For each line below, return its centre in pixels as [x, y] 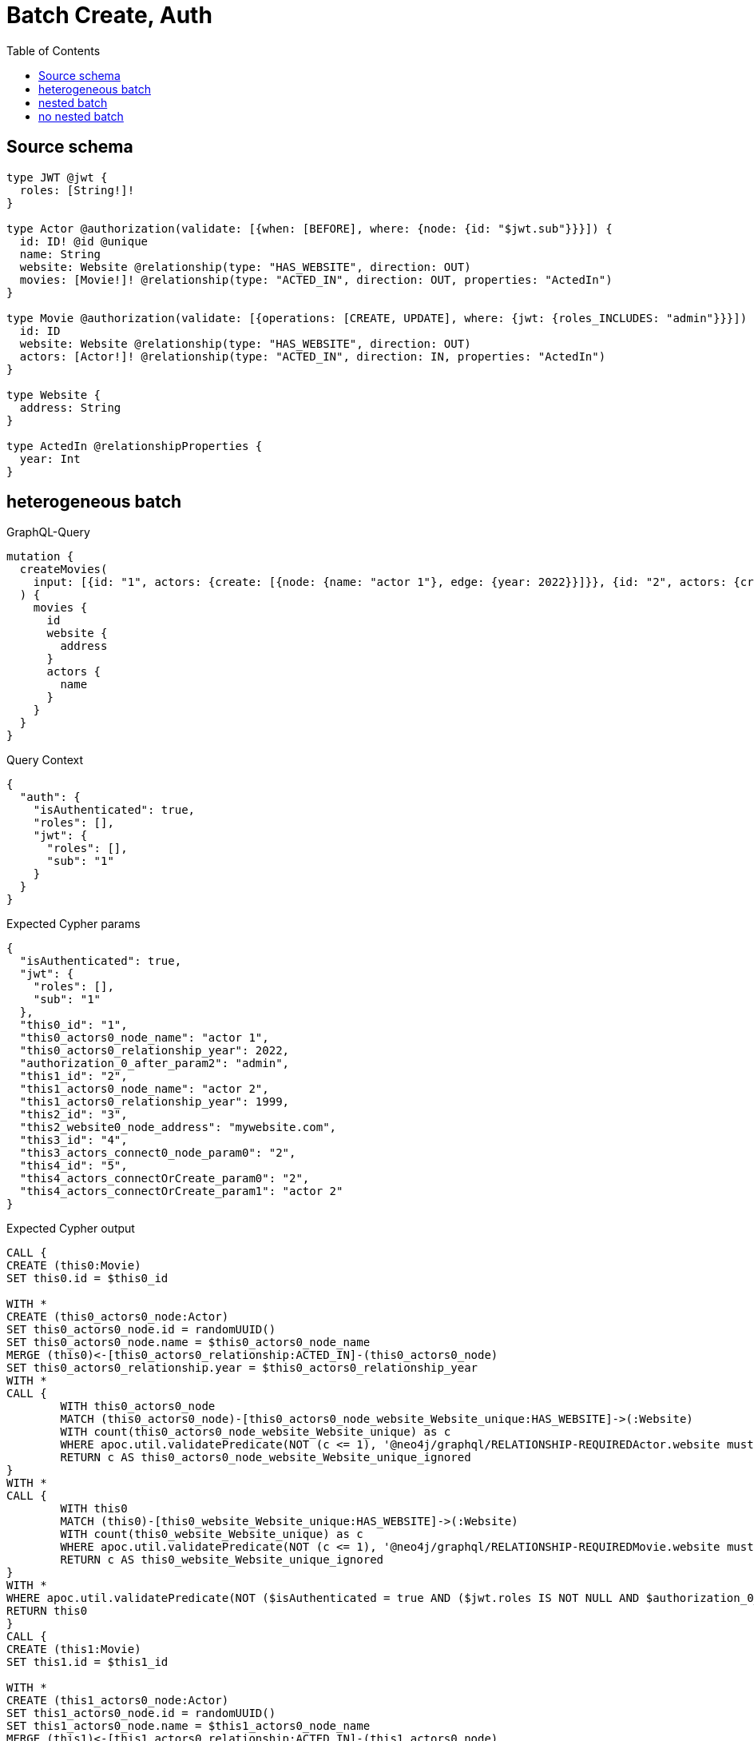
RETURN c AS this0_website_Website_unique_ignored [222, 1560]
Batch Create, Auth [109, 15]
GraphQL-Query [48, 532]
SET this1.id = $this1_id [87, 1662]
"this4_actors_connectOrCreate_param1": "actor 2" [181, 1191]
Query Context [45, 760]
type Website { [54, 394]
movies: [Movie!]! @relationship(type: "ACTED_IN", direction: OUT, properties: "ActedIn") [316, 279]
